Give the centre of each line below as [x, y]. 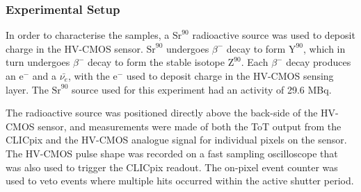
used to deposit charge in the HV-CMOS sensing [230, 76]
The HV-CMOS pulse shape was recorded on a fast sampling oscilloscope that [172, 153]
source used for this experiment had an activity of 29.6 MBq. [202, 89]
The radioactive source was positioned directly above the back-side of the [162, 113]
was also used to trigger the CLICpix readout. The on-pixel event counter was [172, 167]
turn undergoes [38, 62]
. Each [255, 62]
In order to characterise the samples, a [88, 35]
